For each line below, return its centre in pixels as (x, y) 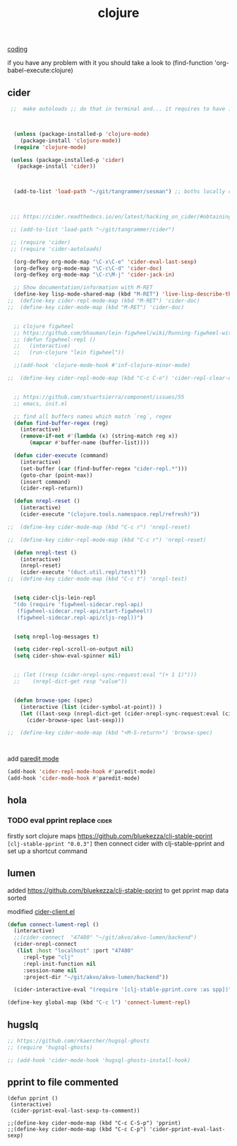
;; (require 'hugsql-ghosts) (50, 1047)
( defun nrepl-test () (45, 552)
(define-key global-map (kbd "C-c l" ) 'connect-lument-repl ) (99, 1002)
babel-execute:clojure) (40, 70)
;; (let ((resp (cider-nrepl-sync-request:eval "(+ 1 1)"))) (105, 675)
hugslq (23, 1025)
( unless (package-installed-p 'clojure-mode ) (82, 134)
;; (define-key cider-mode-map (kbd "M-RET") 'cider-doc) (96, 307)
